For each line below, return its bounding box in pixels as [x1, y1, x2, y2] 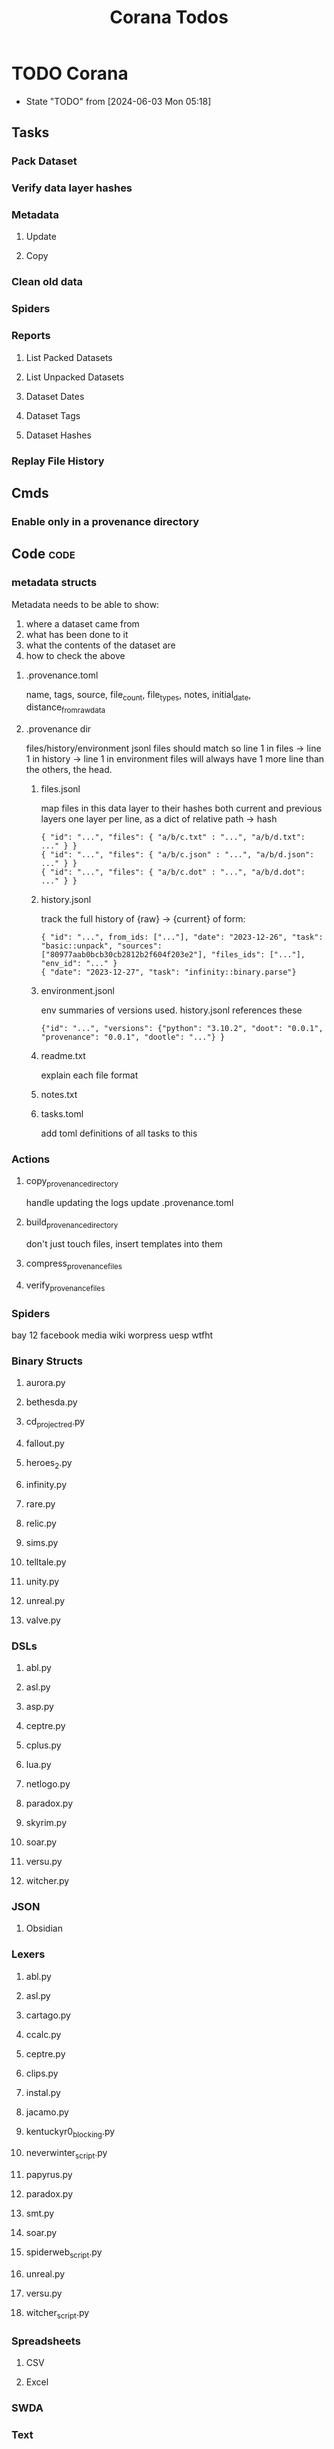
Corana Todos [109, 6, 229, 29]
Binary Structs [11, 1354, 83, 1368]
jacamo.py [25, 2106, 69, 2118]
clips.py [25, 2067, 59, 2079]
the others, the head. [25, 764, 113, 776]
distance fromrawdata [25, 701, 106, 716]
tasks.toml [40, 1108, 84, 1120]
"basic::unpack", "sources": [40, 941, 163, 951]
